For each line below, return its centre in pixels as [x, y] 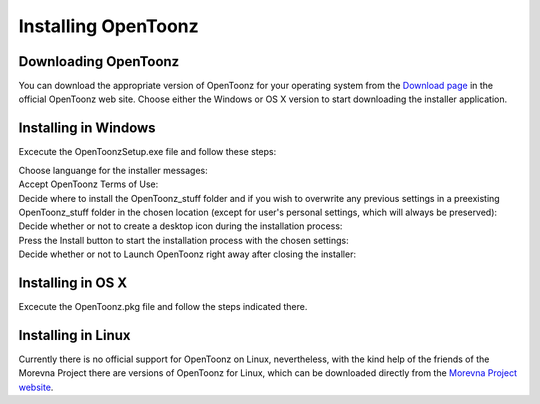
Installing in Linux [74, 335]
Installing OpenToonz [108, 26]
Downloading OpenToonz [99, 61]
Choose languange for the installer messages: [113, 170]
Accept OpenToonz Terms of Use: [88, 184]
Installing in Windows [87, 128]
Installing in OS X [73, 282]
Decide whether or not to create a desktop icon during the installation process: [180, 226]
